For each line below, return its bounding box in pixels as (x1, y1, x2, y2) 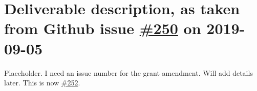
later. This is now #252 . (4, 77, 80, 88)
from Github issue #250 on (4, 18, 201, 39)
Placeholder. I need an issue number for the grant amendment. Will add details (4, 67, 253, 78)
